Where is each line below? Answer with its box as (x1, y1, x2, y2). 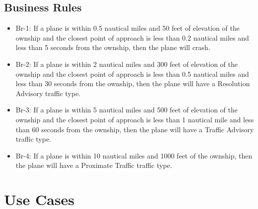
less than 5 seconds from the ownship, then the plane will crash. (15, 42, 210, 52)
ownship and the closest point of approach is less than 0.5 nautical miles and (15, 68, 249, 79)
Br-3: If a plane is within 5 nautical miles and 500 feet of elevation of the (15, 104, 238, 115)
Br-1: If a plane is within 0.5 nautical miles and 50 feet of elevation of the (15, 23, 240, 33)
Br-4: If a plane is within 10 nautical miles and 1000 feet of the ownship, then (15, 150, 253, 160)
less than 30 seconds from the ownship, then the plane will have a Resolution (15, 78, 250, 89)
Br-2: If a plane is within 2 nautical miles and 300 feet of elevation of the (15, 58, 238, 69)
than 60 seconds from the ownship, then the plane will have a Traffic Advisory (15, 124, 254, 134)
